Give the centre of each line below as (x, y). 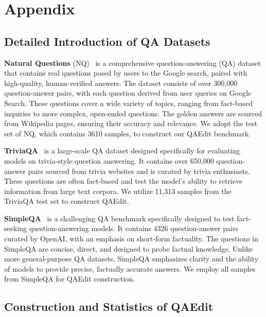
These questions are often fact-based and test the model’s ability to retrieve (123, 181)
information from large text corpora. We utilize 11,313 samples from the (118, 191)
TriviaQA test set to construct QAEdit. (67, 201)
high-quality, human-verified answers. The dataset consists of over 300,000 (121, 83)
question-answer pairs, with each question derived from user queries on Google (128, 93)
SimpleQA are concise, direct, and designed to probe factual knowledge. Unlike (129, 248)
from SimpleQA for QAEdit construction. (69, 279)
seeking (16, 228)
